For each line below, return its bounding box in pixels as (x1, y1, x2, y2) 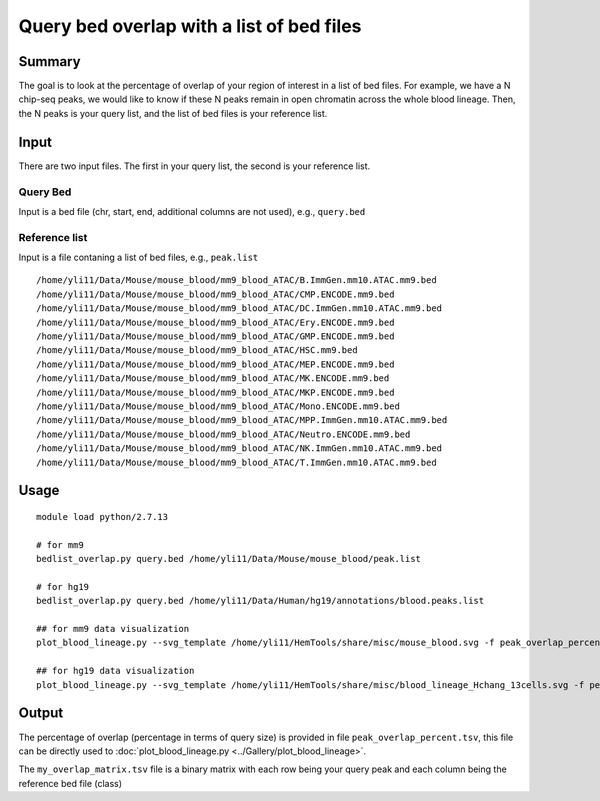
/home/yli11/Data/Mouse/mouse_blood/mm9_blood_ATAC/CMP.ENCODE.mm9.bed (36, 288, 395, 300)
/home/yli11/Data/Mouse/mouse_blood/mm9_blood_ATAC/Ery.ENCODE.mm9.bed (36, 316, 395, 328)
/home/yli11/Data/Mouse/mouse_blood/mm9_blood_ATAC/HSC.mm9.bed (36, 345, 359, 356)
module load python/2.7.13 (36, 511, 169, 522)
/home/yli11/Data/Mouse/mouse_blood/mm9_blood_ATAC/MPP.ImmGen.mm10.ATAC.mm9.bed (36, 415, 448, 426)
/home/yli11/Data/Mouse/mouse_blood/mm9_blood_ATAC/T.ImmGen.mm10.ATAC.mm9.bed (36, 456, 437, 468)
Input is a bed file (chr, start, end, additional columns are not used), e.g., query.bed (18, 205, 366, 217)
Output (18, 705, 64, 722)
